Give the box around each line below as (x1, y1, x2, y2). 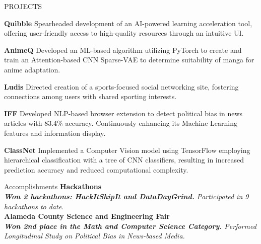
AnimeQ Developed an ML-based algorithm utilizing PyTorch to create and (4, 44, 242, 55)
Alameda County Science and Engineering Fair (4, 211, 170, 221)
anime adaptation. (4, 64, 60, 74)
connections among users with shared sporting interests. (4, 91, 177, 102)
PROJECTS (4, 1, 42, 11)
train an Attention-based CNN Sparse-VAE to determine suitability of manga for (4, 54, 254, 65)
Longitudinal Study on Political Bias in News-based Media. (4, 230, 185, 241)
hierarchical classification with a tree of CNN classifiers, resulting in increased (4, 154, 244, 165)
